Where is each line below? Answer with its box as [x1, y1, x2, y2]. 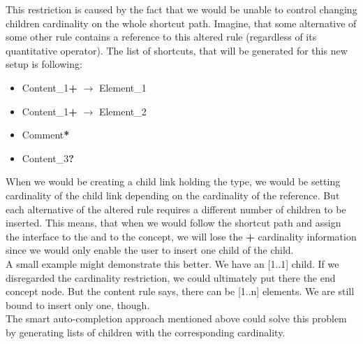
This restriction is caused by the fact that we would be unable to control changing [6, 2, 357, 16]
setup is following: [6, 57, 82, 71]
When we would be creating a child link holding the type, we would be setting [6, 174, 341, 189]
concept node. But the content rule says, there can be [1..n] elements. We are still [6, 284, 355, 299]
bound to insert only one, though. [6, 297, 150, 312]
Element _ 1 [98, 80, 147, 94]
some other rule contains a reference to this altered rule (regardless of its [6, 29, 317, 44]
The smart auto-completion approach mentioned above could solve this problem [6, 311, 347, 326]
